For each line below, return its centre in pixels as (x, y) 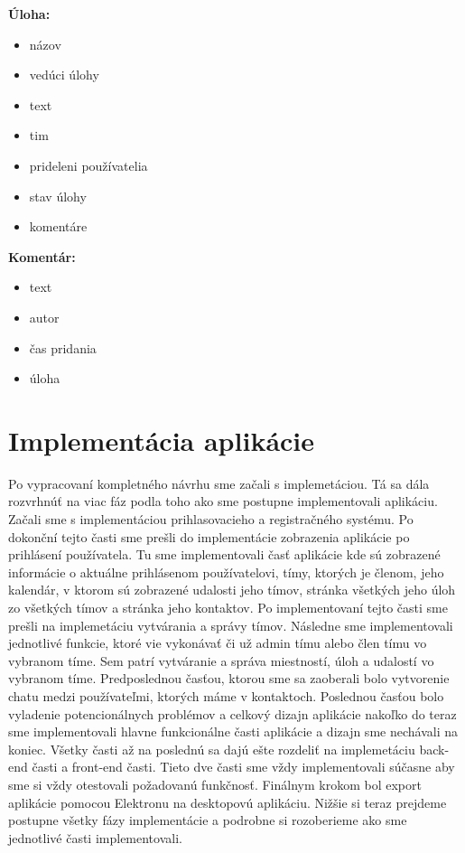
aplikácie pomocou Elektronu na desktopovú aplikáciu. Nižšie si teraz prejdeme (228, 802)
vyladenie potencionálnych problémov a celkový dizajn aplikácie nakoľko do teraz (232, 713)
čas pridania (63, 347)
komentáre (58, 226)
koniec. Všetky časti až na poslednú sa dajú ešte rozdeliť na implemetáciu (212, 749)
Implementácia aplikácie (162, 440)
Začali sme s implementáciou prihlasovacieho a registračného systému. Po (211, 519)
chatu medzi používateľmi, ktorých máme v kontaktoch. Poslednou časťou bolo (226, 695)
